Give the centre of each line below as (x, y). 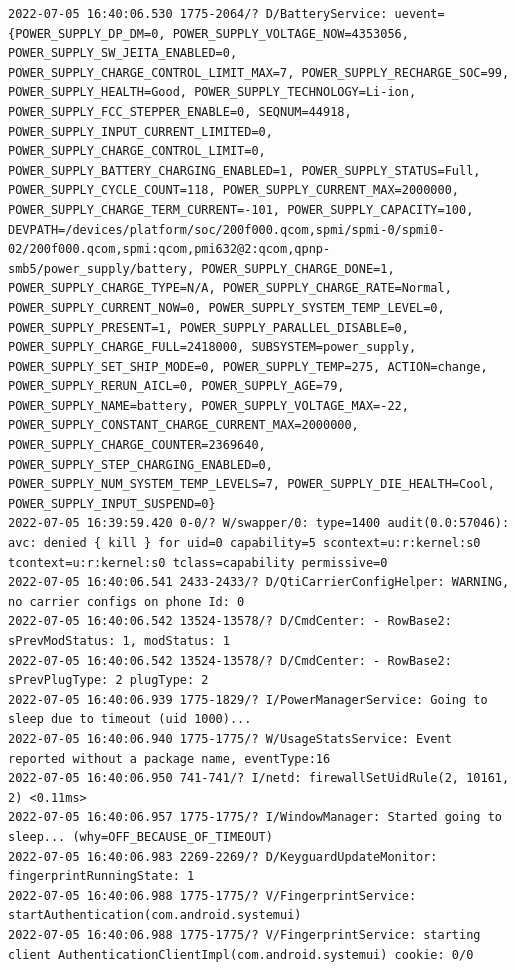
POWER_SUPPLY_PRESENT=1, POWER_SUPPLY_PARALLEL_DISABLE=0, (208, 327)
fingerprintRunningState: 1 (101, 876)
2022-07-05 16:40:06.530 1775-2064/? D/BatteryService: (198, 14)
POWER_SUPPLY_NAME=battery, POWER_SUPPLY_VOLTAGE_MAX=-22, (208, 405)
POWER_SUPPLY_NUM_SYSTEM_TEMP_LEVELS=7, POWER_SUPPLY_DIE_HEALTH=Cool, (251, 484)
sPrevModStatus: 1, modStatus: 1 (119, 641)
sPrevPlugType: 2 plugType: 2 (108, 680)
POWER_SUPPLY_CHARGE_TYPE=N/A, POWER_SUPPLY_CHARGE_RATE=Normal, (230, 288)
